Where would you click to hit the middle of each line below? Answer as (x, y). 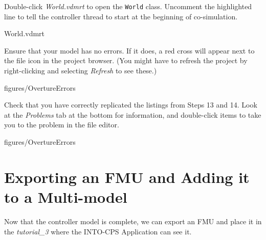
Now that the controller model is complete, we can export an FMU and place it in (133, 221)
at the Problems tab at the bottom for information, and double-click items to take (133, 114)
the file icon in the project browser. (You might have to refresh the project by (126, 60)
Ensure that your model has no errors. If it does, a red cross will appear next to (129, 50)
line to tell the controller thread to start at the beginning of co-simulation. (121, 16)
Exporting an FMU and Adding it (127, 177)
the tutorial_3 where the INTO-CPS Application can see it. (98, 231)
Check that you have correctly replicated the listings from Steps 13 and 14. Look (131, 105)
